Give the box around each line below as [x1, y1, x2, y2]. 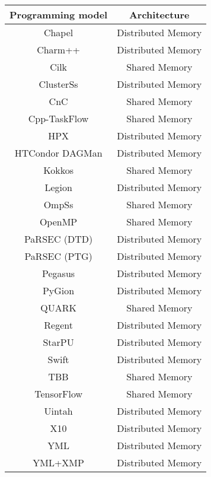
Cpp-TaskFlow [28, 112, 89, 125]
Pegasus [42, 266, 75, 280]
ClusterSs [39, 77, 78, 91]
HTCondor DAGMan [14, 146, 103, 160]
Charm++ [37, 43, 81, 56]
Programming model [9, 8, 108, 21]
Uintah [44, 404, 73, 418]
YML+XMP [33, 456, 84, 469]
